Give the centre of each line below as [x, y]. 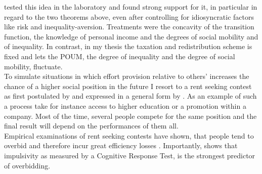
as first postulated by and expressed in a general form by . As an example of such [130, 96]
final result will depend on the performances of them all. [91, 126]
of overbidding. [27, 165]
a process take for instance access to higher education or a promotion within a [125, 105]
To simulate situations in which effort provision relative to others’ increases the [127, 76]
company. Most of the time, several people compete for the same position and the [130, 116]
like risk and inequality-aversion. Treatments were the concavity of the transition [129, 27]
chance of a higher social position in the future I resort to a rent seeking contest [128, 86]
